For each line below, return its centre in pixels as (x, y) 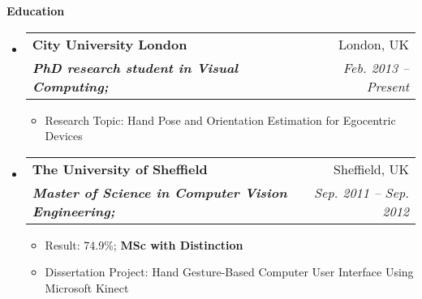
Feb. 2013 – (376, 67)
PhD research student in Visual (135, 67)
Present (388, 86)
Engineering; (73, 211)
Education (36, 11)
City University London (110, 44)
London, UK (374, 44)
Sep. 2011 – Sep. (362, 192)
